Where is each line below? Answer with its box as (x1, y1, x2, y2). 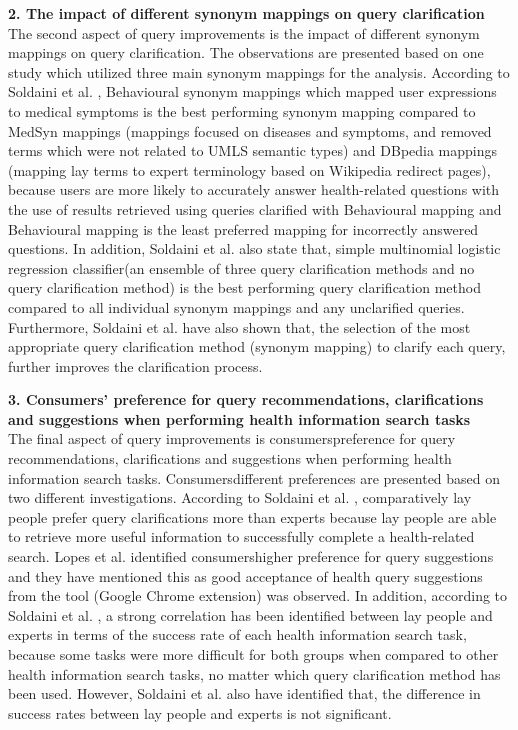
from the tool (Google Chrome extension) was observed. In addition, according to (8, 585, 508, 606)
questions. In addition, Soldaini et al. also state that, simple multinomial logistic (8, 238, 501, 259)
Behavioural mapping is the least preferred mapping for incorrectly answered (8, 218, 479, 239)
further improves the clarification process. (8, 355, 263, 376)
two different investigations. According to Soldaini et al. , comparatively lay (8, 487, 472, 508)
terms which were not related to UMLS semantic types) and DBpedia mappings (8, 140, 498, 161)
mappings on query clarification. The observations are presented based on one (8, 42, 484, 63)
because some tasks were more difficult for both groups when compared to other (8, 644, 499, 664)
